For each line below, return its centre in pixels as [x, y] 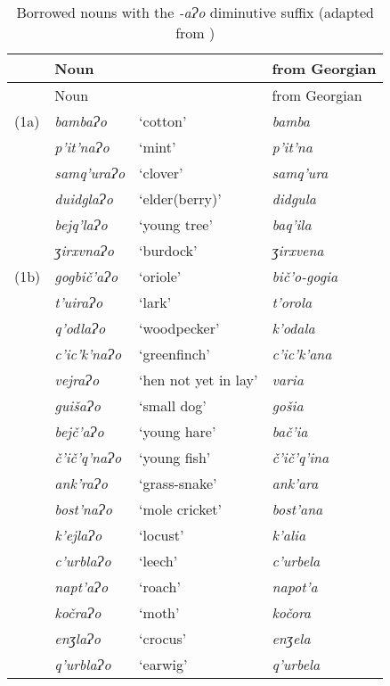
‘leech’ [158, 561]
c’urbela [296, 561]
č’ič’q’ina [301, 457]
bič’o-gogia [305, 276]
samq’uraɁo [90, 173]
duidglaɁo [84, 198]
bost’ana [297, 509]
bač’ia [290, 431]
